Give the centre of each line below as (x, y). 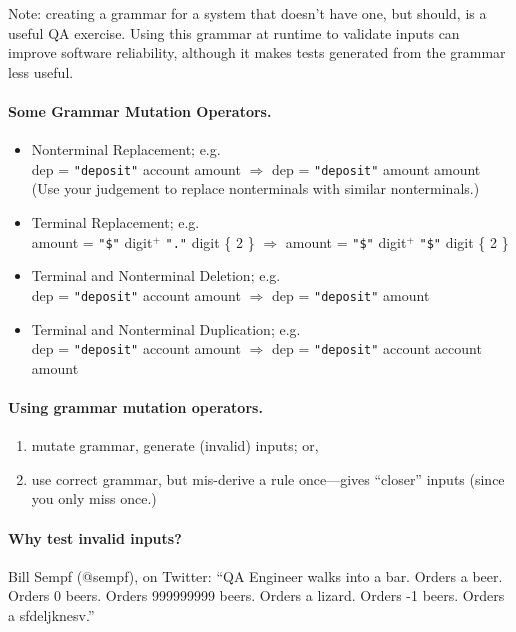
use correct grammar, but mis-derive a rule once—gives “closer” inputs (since (268, 478)
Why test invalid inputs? (95, 537)
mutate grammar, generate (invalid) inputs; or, (175, 445)
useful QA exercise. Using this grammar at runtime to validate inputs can (234, 32)
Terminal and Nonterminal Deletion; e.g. (156, 275)
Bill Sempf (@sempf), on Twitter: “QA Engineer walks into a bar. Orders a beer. (255, 575)
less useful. (41, 71)
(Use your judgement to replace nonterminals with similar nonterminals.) (255, 188)
